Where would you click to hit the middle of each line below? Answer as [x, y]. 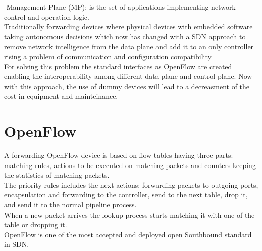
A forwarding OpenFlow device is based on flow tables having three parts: [119, 155]
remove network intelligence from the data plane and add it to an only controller [129, 46]
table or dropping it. [36, 224]
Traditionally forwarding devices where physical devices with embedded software [128, 27]
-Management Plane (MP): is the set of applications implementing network [120, 7]
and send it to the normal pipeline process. [70, 205]
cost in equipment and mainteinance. [61, 96]
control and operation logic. [47, 16]
